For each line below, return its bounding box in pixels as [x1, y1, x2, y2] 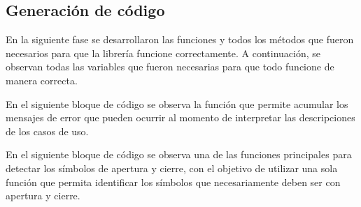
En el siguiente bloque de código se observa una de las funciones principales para [6, 147, 352, 162]
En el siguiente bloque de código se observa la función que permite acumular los [6, 96, 348, 111]
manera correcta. [6, 72, 78, 87]
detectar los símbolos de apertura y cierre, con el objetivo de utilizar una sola [6, 160, 338, 175]
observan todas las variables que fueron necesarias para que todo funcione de [6, 59, 334, 74]
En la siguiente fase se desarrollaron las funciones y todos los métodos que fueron [6, 32, 354, 47]
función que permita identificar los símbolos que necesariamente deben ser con [6, 174, 341, 189]
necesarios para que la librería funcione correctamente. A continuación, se [6, 45, 321, 60]
